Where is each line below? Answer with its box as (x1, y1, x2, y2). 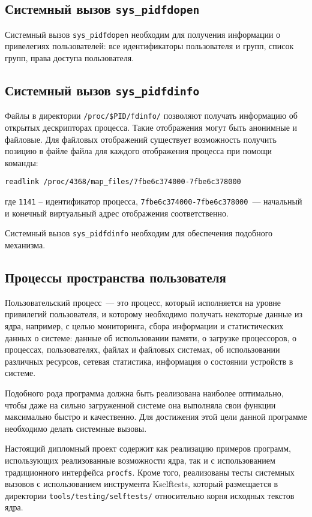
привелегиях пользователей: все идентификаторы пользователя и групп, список (5, 40, 294, 52)
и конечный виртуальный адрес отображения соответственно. (5, 206, 229, 219)
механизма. (5, 239, 46, 251)
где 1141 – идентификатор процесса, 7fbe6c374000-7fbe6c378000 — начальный (5, 195, 302, 208)
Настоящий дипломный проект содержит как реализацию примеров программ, (5, 442, 291, 455)
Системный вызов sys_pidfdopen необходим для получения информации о (5, 28, 281, 40)
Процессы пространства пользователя (5, 267, 226, 286)
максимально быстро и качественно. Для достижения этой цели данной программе (5, 410, 307, 423)
